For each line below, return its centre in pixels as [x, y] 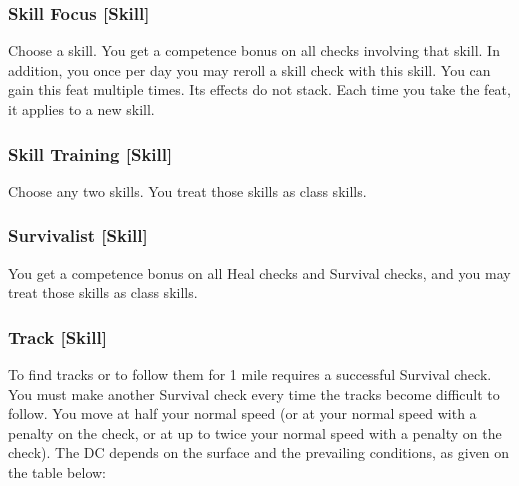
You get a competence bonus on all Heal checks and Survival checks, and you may [259, 272]
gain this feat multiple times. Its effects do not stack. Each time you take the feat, [259, 89]
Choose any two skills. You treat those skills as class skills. [187, 190]
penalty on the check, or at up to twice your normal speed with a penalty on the [255, 432]
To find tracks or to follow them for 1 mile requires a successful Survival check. [250, 374]
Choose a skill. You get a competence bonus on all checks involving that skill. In [254, 50]
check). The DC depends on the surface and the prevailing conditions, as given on [259, 452]
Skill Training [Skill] [90, 153]
